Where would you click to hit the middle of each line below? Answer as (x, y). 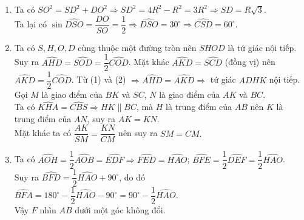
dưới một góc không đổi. (120, 209)
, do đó (132, 177)
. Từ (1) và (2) (99, 79)
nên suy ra (138, 133)
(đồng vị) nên (250, 62)
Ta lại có (31, 24)
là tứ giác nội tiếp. (262, 47)
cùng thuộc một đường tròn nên (137, 47)
